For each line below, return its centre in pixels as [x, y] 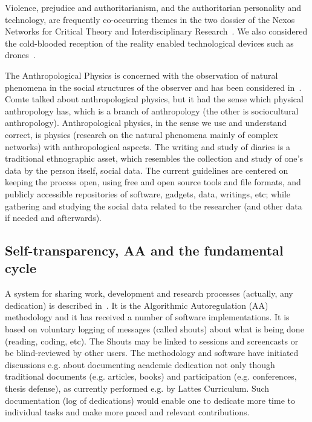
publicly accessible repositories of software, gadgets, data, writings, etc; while [148, 193]
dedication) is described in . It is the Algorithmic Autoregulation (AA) [137, 305]
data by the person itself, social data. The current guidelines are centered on [147, 170]
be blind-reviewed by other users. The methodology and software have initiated [152, 353]
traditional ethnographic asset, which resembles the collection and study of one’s [154, 158]
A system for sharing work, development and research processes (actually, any [149, 293]
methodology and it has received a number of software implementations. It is [147, 317]
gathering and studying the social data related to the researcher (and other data [154, 206]
